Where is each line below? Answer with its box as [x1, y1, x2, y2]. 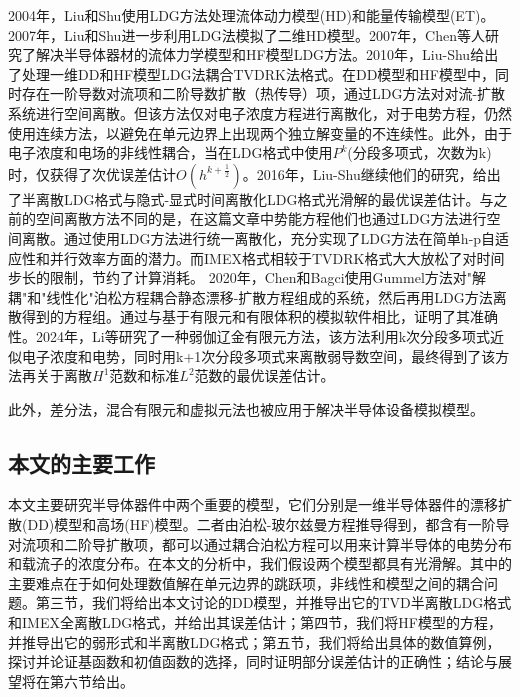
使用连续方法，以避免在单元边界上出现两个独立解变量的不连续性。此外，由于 [8, 122, 512, 143]
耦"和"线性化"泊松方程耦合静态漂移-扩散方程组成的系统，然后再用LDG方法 [8, 286, 493, 307]
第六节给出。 [49, 670, 134, 691]
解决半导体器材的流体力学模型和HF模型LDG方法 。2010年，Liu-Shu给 [35, 44, 485, 65]
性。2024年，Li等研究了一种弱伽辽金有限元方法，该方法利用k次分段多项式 [8, 325, 491, 346]
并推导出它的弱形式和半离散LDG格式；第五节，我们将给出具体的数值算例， [8, 631, 501, 652]
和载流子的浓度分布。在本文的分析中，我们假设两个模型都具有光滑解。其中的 [8, 553, 512, 574]
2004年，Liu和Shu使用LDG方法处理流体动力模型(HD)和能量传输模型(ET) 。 [8, 5, 495, 25]
